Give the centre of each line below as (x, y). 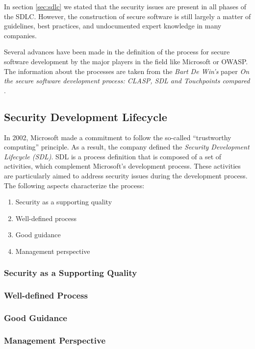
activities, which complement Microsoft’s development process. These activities (122, 166)
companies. (20, 35)
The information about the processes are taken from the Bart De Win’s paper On (127, 71)
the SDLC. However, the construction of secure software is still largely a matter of (127, 16)
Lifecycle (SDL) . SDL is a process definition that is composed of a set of (113, 156)
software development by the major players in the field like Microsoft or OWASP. (126, 61)
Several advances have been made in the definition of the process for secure (117, 52)
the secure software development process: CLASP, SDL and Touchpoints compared (127, 81)
